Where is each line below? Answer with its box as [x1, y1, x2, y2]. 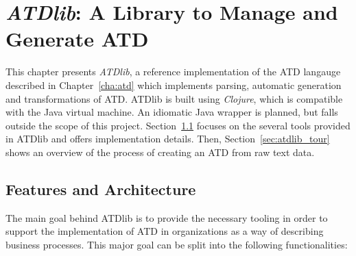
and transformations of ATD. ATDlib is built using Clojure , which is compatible [5, 91, 343, 105]
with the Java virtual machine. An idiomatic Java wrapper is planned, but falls [5, 105, 338, 119]
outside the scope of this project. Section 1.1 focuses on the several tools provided [5, 118, 351, 132]
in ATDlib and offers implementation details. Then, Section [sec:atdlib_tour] [5, 131, 330, 146]
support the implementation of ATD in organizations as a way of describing [5, 224, 324, 238]
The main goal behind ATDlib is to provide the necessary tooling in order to [5, 210, 328, 225]
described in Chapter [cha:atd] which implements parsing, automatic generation [5, 77, 342, 92]
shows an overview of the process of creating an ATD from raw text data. [5, 144, 315, 159]
